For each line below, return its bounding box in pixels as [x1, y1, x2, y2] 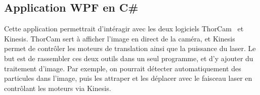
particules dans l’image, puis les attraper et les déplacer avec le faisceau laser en [4, 73, 252, 83]
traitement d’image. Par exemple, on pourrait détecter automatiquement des [4, 63, 241, 73]
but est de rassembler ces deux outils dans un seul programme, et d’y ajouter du [4, 53, 253, 63]
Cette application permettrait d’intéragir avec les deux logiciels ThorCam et [4, 23, 244, 34]
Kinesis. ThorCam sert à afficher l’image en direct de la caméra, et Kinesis [4, 33, 235, 43]
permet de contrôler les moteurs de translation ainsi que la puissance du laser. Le [4, 43, 256, 54]
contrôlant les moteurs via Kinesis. [4, 82, 111, 93]
